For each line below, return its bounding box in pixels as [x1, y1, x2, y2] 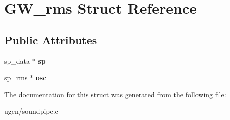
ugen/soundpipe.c [4, 106, 58, 116]
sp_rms [4, 72, 28, 83]
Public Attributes [4, 32, 97, 47]
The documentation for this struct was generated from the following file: [4, 89, 226, 99]
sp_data [4, 55, 30, 66]
